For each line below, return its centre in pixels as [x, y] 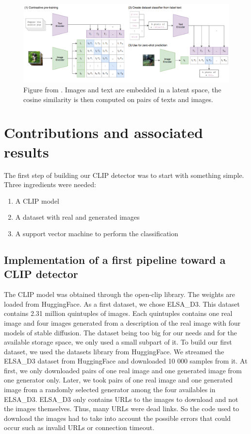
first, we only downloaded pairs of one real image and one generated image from [123, 370]
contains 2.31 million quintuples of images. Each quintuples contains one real [118, 313]
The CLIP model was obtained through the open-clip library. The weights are [119, 294]
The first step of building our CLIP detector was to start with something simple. [124, 175]
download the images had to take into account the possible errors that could [117, 418]
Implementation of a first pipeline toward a [115, 259]
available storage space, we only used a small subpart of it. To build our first [118, 342]
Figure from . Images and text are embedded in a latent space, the [122, 90]
